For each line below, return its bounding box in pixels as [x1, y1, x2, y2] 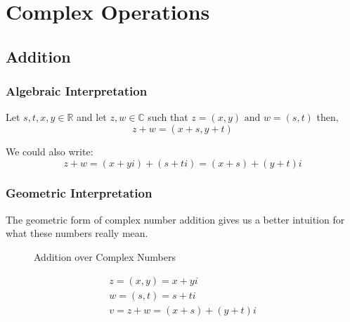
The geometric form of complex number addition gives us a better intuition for [6, 212, 345, 226]
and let [77, 110, 107, 124]
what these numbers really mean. [6, 226, 148, 240]
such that [148, 110, 188, 124]
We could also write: [6, 143, 93, 158]
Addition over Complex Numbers [34, 249, 176, 264]
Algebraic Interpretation [6, 82, 148, 100]
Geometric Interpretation [6, 184, 153, 202]
